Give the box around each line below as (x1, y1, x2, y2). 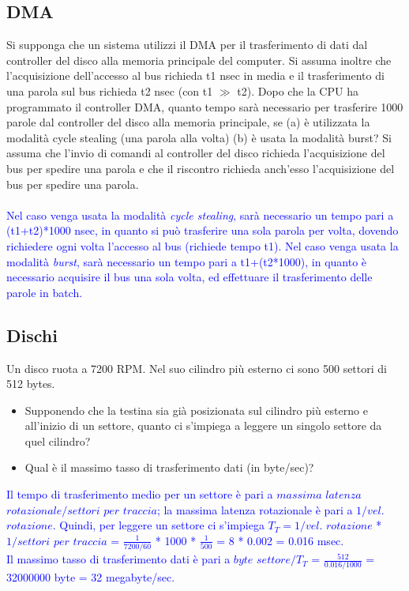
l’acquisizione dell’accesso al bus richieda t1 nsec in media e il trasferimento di (6, 67, 385, 84)
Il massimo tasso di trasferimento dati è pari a (6, 551, 231, 567)
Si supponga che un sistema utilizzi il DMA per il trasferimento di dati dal (6, 36, 368, 53)
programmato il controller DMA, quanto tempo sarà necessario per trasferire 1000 (6, 98, 403, 115)
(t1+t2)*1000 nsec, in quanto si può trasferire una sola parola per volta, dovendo (6, 222, 399, 239)
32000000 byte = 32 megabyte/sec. (6, 569, 175, 585)
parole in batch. (6, 284, 83, 300)
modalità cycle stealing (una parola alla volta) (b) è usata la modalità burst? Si (6, 129, 392, 145)
